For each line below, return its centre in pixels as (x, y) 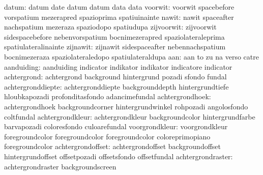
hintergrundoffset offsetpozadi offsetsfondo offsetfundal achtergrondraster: (119, 156)
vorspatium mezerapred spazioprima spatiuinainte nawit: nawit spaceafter (119, 17)
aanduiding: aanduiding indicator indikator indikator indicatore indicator (118, 66)
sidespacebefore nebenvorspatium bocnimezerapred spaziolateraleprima (114, 36)
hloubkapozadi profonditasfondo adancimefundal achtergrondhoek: (108, 96)
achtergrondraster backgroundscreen (60, 166)
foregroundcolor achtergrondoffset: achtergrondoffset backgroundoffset (113, 146)
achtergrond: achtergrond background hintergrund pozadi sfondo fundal (115, 77)
